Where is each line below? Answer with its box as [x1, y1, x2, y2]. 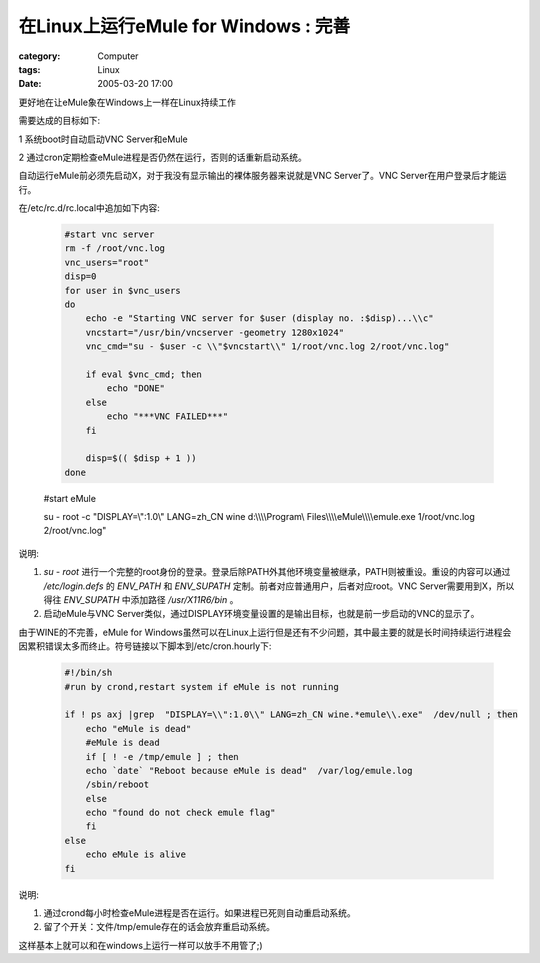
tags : [18, 63, 41, 75]
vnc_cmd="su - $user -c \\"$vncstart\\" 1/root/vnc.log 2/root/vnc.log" [85, 341, 450, 352]
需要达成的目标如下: [18, 115, 101, 127]
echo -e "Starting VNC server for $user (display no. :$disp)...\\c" [85, 313, 434, 324]
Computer [97, 50, 139, 62]
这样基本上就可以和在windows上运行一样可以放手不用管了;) [18, 939, 264, 951]
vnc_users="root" [64, 256, 150, 268]
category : [18, 50, 61, 62]
